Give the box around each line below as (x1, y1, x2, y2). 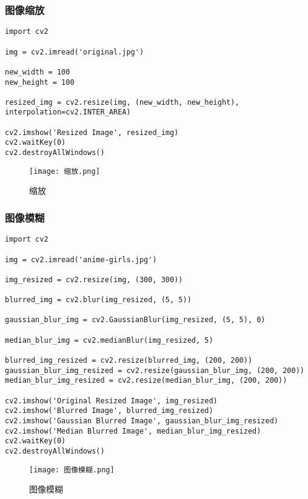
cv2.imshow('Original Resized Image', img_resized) (5, 396, 218, 405)
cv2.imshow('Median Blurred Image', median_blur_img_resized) (5, 426, 261, 435)
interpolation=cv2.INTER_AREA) (5, 108, 131, 117)
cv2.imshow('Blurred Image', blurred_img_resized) (5, 406, 213, 415)
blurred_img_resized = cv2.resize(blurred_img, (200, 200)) (5, 356, 253, 365)
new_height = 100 (5, 78, 75, 87)
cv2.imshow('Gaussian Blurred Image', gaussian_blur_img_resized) (5, 417, 279, 426)
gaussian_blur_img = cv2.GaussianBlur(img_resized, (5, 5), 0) (5, 316, 266, 325)
